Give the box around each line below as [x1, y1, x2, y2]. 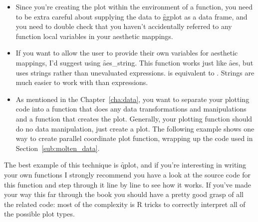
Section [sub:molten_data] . [15, 142, 100, 153]
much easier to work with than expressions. [15, 77, 148, 87]
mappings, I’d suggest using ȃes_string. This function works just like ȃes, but [15, 57, 254, 67]
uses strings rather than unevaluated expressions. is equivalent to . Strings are [15, 67, 255, 77]
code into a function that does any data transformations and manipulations [15, 103, 247, 114]
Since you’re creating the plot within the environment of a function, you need [15, 1, 253, 11]
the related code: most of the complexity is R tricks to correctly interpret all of [4, 198, 246, 209]
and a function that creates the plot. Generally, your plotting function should [15, 113, 253, 123]
